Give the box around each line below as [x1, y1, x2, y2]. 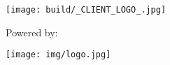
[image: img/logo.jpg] [6, 50, 111, 60]
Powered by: [6, 24, 58, 39]
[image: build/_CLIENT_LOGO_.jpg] [6, 5, 167, 15]
